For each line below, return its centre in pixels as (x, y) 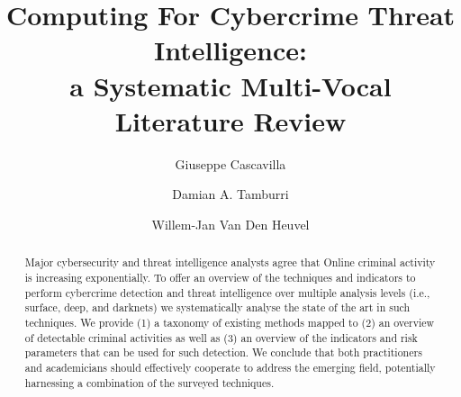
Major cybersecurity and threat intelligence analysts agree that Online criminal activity (230, 262)
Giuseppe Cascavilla (230, 163)
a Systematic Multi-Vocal (230, 85)
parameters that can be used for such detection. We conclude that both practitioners (223, 352)
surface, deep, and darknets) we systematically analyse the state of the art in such (217, 307)
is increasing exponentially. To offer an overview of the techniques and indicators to (220, 277)
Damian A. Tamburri (230, 194)
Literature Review (230, 120)
